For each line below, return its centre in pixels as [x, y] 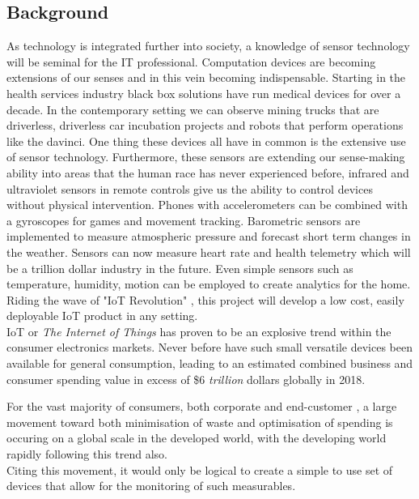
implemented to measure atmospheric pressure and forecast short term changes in [209, 236]
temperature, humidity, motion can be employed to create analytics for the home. [209, 284]
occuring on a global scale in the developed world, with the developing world [197, 438]
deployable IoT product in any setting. [102, 316]
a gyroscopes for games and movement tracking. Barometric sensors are [184, 220]
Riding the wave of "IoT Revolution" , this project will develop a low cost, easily [205, 299]
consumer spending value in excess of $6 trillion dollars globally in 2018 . [186, 379]
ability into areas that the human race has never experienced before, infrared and [208, 172]
